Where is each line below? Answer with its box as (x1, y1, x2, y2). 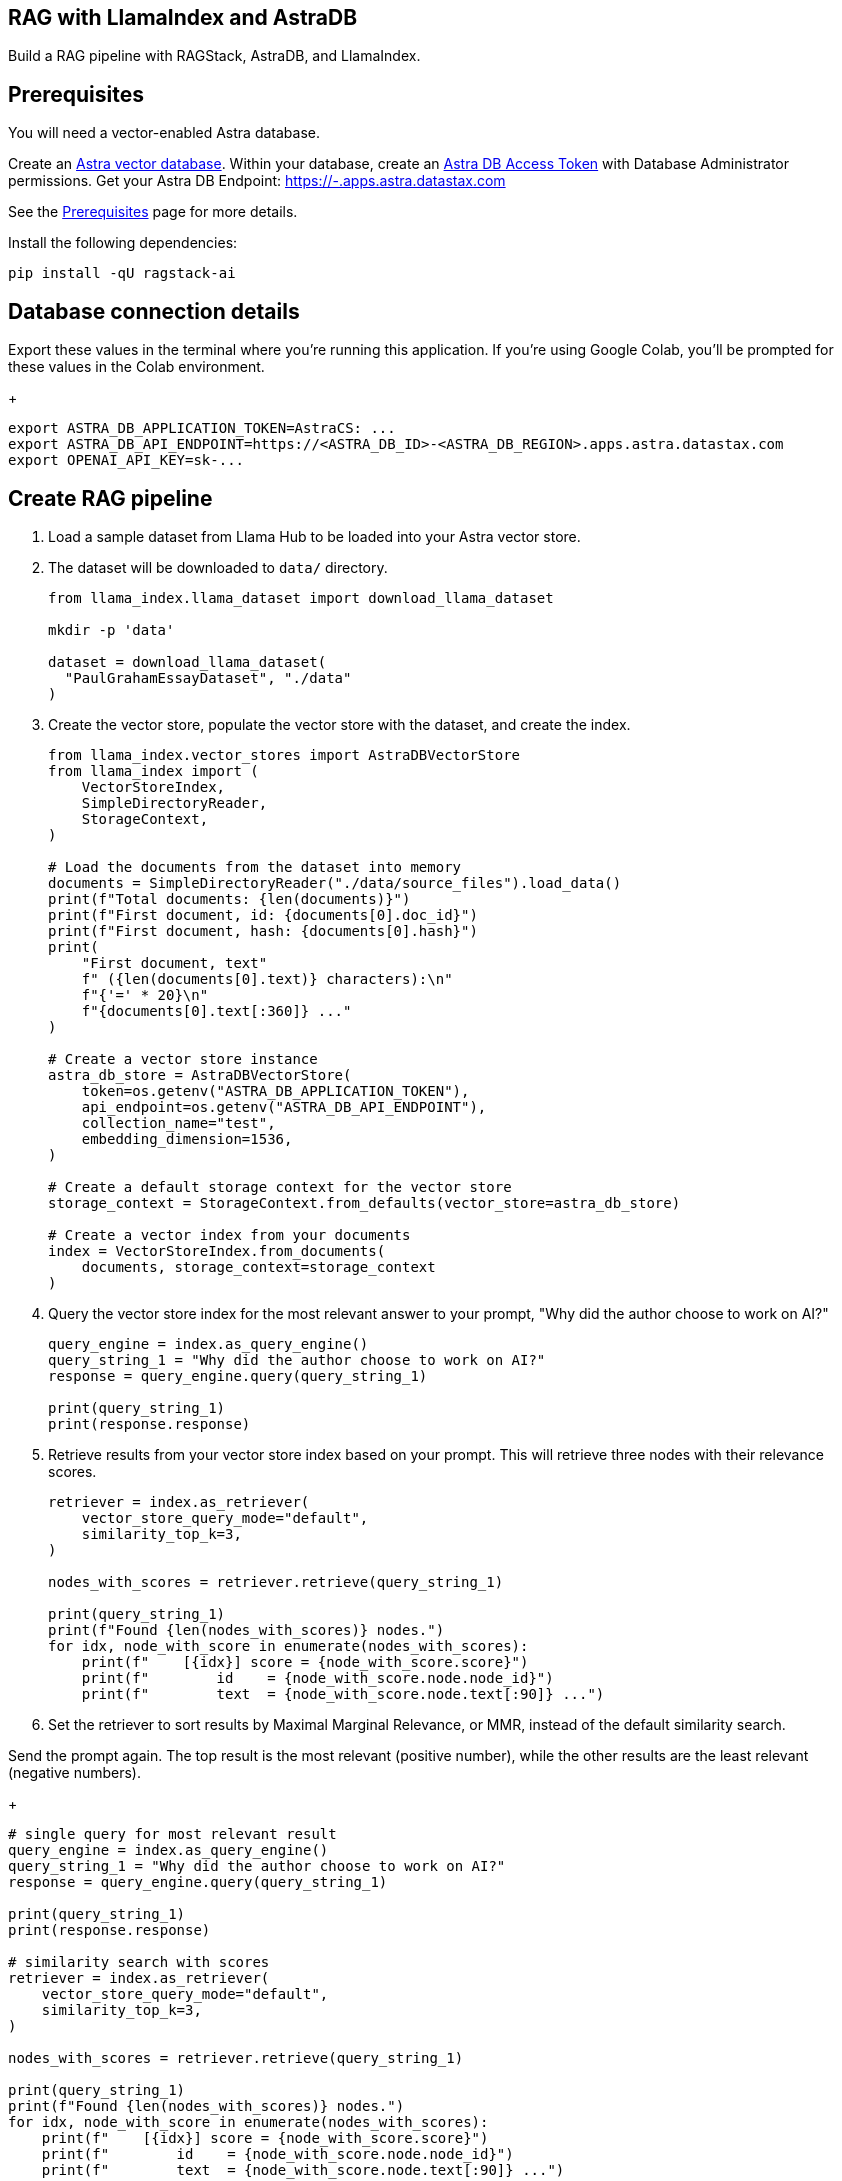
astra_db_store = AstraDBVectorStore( (48, 1066, 352, 1083)
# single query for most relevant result (8, 1825, 337, 1842)
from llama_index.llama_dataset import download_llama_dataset (48, 589, 554, 606)
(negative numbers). (8, 1763, 141, 1781)
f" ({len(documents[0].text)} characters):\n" (81, 970, 453, 987)
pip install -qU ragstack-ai (8, 265, 236, 282)
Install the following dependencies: (8, 234, 238, 252)
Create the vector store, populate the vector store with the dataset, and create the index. (48, 715, 631, 733)
